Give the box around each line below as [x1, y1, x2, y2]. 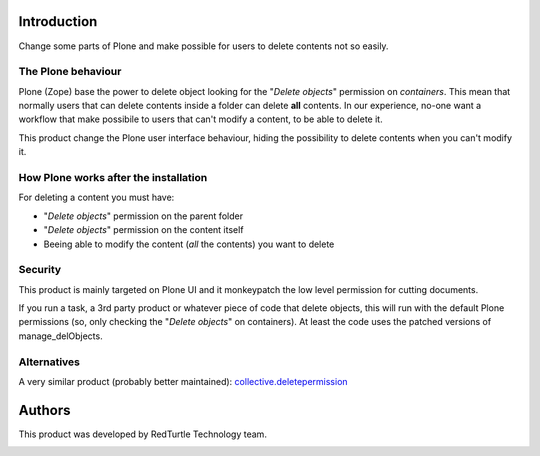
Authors [18, 401, 71, 419]
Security [18, 263, 62, 277]
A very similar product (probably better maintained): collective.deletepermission [18, 375, 349, 387]
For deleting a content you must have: [18, 191, 175, 204]
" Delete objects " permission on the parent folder [43, 210, 244, 222]
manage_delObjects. [18, 330, 104, 342]
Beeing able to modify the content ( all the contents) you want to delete [43, 238, 335, 250]
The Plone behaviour [18, 65, 122, 79]
